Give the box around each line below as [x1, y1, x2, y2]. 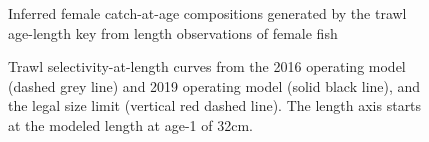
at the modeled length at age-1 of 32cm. [8, 114, 253, 135]
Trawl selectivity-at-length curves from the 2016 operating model [8, 56, 406, 77]
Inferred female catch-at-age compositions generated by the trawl [8, 3, 407, 23]
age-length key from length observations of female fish [8, 22, 338, 43]
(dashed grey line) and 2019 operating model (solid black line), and [8, 75, 421, 96]
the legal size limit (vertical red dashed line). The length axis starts [8, 95, 422, 116]
